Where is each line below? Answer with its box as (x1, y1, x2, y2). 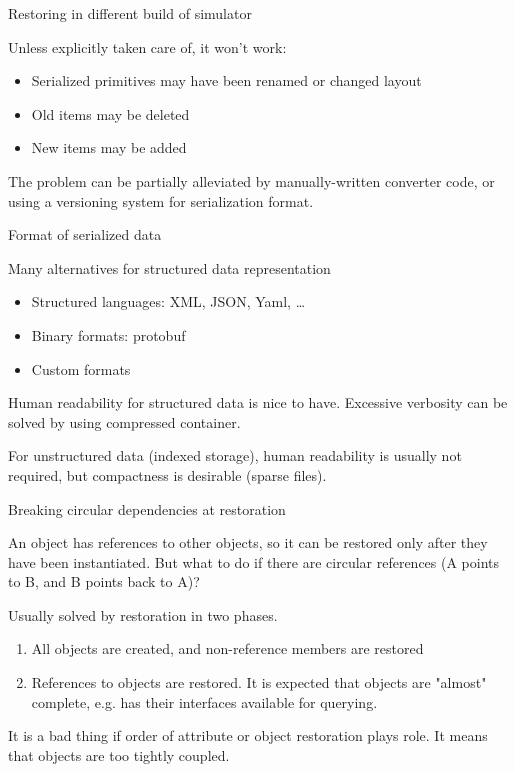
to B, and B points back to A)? (8, 571, 200, 592)
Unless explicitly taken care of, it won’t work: (8, 36, 287, 57)
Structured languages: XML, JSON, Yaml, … (31, 291, 306, 312)
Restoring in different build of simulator (8, 3, 252, 23)
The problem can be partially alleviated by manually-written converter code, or (8, 170, 495, 191)
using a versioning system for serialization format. (8, 190, 314, 211)
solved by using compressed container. (8, 411, 241, 432)
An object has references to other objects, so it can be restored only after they (8, 532, 488, 553)
